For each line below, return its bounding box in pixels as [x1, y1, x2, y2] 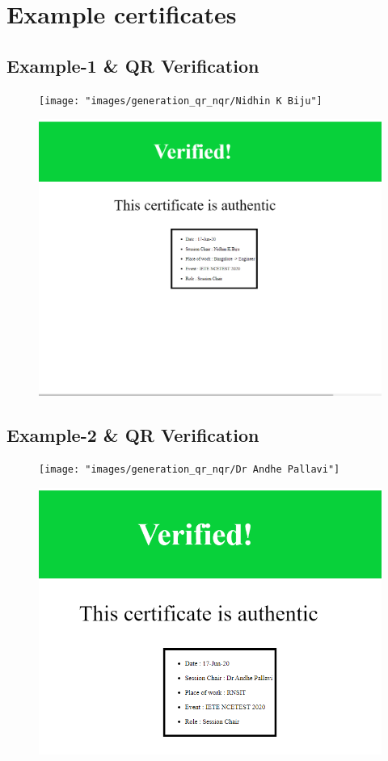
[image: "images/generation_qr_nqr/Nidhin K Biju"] [39, 95, 323, 107]
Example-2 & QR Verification [6, 422, 259, 447]
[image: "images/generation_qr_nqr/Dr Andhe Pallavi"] [39, 464, 340, 476]
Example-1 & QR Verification [6, 53, 259, 78]
